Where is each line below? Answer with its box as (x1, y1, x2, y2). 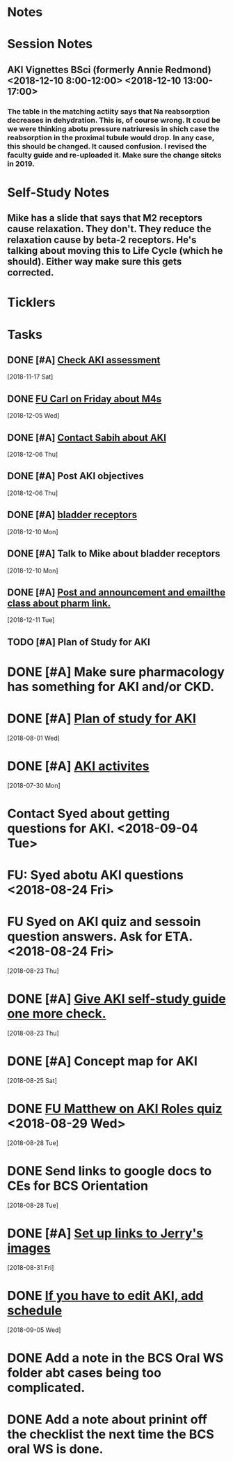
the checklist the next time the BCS (7, 1427, 214, 1442)
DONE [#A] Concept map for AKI (7, 1054, 198, 1069)
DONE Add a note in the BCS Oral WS (7, 1350, 224, 1365)
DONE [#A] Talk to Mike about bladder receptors (7, 548, 220, 560)
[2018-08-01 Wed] (7, 734, 61, 742)
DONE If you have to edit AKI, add (7, 1287, 204, 1303)
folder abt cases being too (7, 1365, 162, 1381)
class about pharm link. (7, 597, 111, 609)
